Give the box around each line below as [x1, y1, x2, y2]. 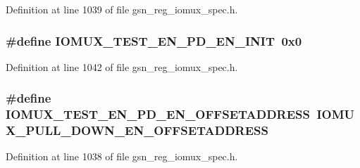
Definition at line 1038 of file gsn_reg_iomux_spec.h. [6, 149, 238, 164]
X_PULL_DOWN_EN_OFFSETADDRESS [6, 122, 268, 139]
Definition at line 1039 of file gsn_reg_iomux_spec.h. [6, 2, 238, 16]
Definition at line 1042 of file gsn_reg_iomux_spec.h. [6, 59, 238, 74]
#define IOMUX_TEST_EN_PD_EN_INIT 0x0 [6, 32, 302, 49]
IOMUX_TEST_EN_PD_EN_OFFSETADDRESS [6, 105, 310, 123]
